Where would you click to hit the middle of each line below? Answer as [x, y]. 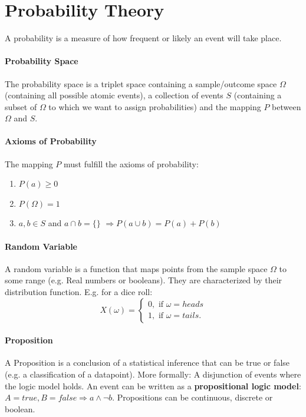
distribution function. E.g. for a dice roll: [79, 292]
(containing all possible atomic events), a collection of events [114, 95]
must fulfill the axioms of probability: [131, 163]
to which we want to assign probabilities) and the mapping [155, 106]
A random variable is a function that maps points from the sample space [136, 268]
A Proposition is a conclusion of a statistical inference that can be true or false [147, 363]
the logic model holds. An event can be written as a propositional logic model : [153, 385]
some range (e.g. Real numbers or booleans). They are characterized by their [144, 280]
